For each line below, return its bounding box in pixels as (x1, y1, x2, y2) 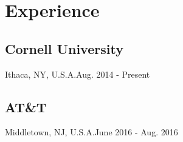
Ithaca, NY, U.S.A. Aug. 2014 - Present (5, 67, 150, 80)
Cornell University (5, 39, 123, 58)
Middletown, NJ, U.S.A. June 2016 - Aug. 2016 (5, 126, 178, 138)
